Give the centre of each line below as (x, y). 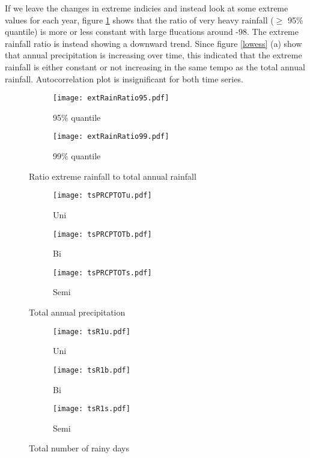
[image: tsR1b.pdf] (92, 370)
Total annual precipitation (77, 312)
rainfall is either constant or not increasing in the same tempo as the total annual (155, 66)
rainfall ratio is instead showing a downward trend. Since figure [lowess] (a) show (153, 43)
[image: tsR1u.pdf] (92, 331)
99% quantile (77, 156)
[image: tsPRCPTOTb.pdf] (102, 234)
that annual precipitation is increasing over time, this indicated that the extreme (153, 55)
